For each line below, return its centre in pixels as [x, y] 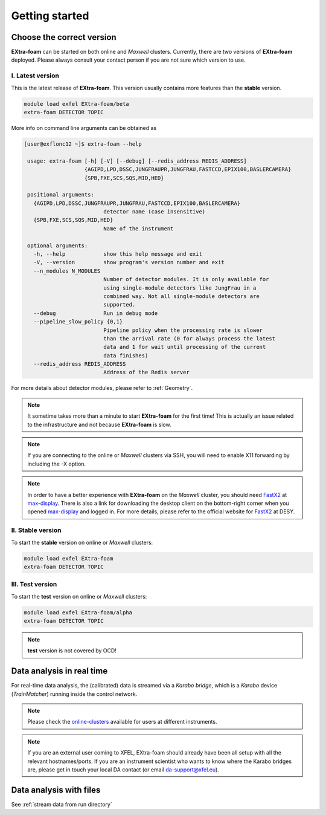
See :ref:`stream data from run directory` [62, 804]
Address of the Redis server [146, 372]
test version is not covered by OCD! [72, 651]
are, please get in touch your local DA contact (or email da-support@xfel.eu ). [123, 770]
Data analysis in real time [59, 671]
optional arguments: [58, 245]
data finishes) [126, 356]
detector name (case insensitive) [155, 212]
